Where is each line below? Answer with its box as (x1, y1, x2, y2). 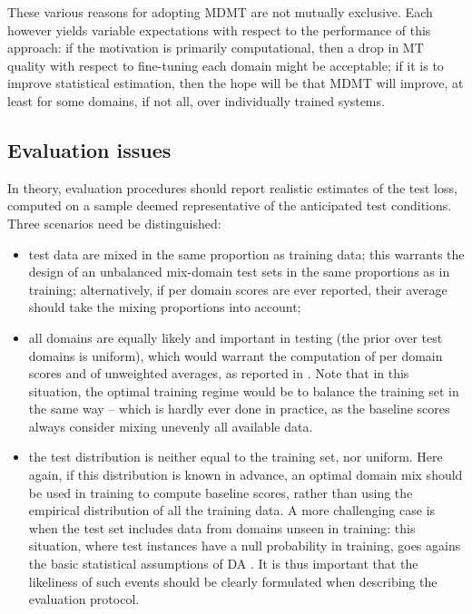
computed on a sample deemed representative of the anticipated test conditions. (7, 196, 452, 215)
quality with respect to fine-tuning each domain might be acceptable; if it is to (7, 55, 444, 74)
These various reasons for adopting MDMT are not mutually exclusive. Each (7, 3, 433, 21)
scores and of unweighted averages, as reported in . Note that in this (28, 364, 409, 383)
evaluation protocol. (28, 590, 140, 609)
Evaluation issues (7, 135, 172, 163)
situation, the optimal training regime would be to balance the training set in (28, 381, 459, 400)
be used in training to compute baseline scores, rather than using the (28, 482, 413, 502)
